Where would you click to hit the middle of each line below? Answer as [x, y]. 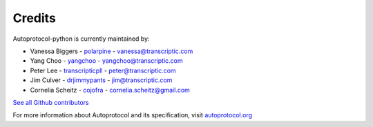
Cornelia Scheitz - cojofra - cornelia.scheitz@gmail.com [110, 90]
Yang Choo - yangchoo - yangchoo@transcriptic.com [106, 61]
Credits [35, 18]
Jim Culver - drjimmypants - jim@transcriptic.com [101, 80]
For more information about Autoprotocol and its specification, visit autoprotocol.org [132, 115]
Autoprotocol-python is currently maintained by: [81, 39]
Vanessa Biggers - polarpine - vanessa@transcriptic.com [112, 51]
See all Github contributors [51, 102]
